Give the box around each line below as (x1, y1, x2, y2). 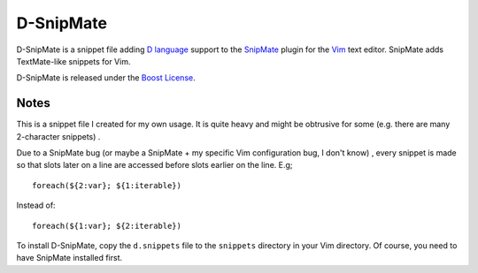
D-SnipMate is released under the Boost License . (16, 72, 196, 83)
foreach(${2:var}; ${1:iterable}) (32, 180, 181, 190)
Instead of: (16, 200, 57, 211)
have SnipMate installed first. (16, 253, 123, 263)
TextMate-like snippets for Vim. (16, 56, 131, 66)
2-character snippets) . (16, 131, 101, 141)
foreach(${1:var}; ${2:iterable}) (32, 221, 181, 231)
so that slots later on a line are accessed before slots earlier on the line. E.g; (16, 160, 293, 171)
